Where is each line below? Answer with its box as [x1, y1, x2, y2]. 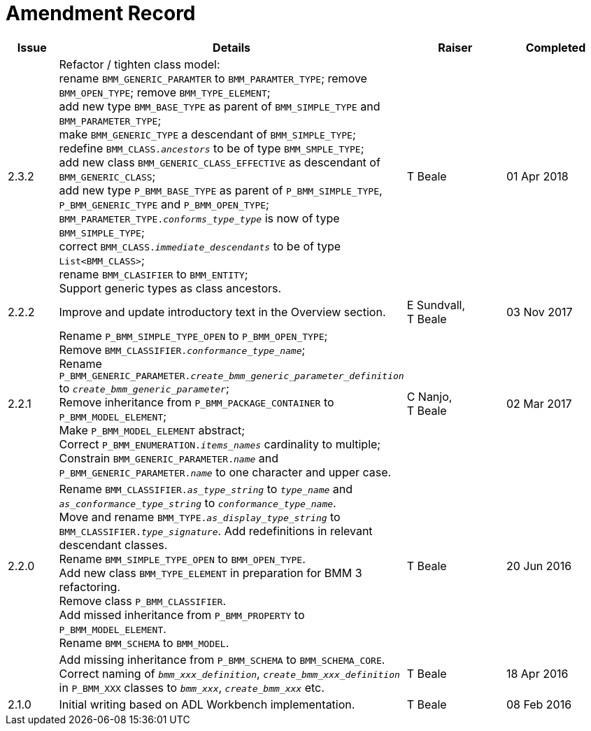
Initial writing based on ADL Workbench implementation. [59, 697, 355, 711]
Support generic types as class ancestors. [59, 281, 282, 295]
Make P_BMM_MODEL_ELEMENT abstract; [59, 423, 245, 437]
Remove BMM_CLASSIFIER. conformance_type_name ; [59, 342, 306, 357]
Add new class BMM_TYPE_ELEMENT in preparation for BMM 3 [59, 565, 362, 580]
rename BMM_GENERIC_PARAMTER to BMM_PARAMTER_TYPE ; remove [59, 71, 367, 85]
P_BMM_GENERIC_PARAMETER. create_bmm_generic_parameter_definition [59, 370, 404, 381]
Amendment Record [6, 1, 196, 25]
